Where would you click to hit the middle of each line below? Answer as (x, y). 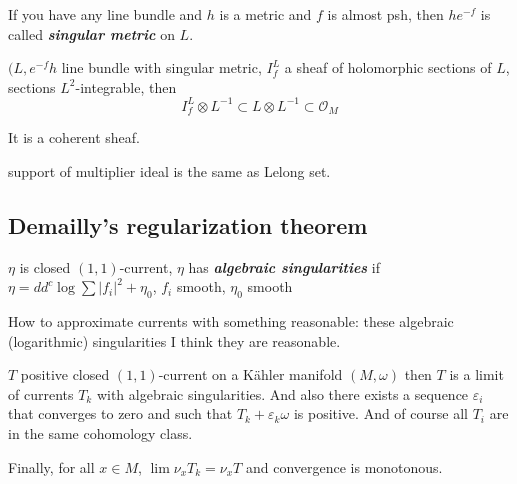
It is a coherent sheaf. (74, 137)
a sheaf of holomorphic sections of (388, 67)
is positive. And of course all (380, 413)
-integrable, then (126, 86)
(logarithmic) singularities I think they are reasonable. (174, 340)
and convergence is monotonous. (344, 466)
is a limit (476, 374)
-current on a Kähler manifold (250, 374)
